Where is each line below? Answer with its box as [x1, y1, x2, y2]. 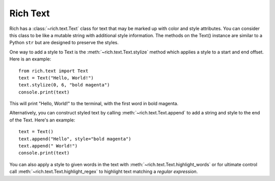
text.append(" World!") [18, 143, 78, 149]
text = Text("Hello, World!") [18, 75, 94, 81]
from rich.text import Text [18, 68, 89, 74]
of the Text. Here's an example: [9, 117, 75, 123]
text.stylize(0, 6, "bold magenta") [18, 82, 110, 88]
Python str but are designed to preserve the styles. [9, 40, 119, 46]
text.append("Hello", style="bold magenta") [18, 136, 132, 142]
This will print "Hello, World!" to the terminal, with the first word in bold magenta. [9, 101, 179, 107]
